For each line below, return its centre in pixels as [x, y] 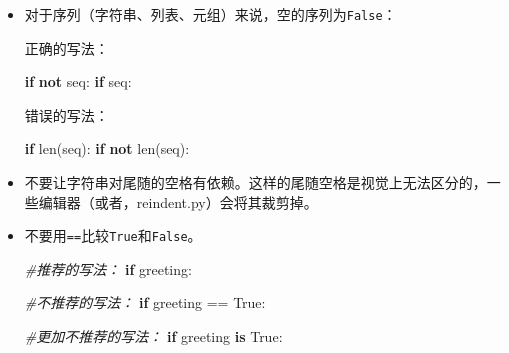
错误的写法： [66, 114]
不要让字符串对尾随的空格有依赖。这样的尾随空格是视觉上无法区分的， [255, 182]
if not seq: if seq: [78, 81]
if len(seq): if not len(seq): [107, 148]
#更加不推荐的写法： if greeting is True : [153, 336]
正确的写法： [66, 47]
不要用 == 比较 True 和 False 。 [113, 235]
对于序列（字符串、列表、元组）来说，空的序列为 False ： [210, 14]
